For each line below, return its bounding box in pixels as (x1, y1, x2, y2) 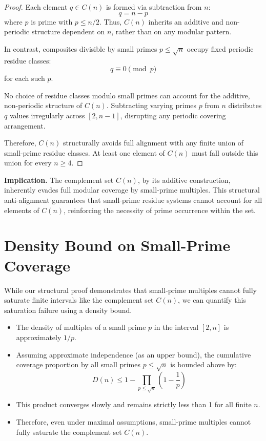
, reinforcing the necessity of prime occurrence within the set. (64, 204, 256, 215)
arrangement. (4, 120, 46, 131)
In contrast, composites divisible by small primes (4, 43, 157, 54)
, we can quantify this (178, 295, 246, 305)
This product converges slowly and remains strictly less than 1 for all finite (16, 399, 252, 410)
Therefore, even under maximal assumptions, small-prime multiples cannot (16, 416, 251, 427)
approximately (16, 331, 62, 342)
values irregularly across (9, 110, 85, 120)
